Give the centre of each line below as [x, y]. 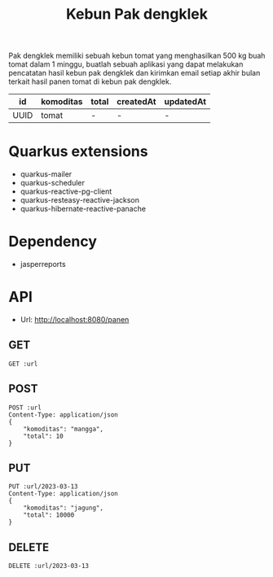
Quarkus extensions [78, 152]
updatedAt [185, 102]
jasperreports [43, 264]
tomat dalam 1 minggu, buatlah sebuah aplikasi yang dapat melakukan [126, 64]
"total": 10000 [49, 515]
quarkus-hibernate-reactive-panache [83, 209]
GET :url [23, 364]
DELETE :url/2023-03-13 [49, 566]
